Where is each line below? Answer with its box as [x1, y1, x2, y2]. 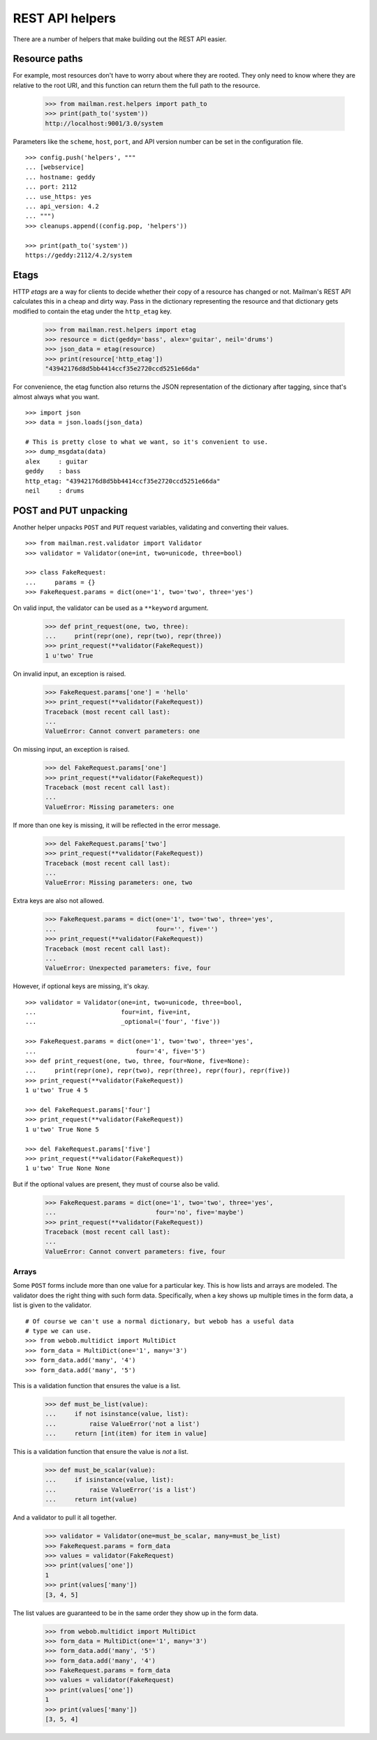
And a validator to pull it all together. [13, 1513, 117, 1522]
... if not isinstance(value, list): [45, 1410, 189, 1418]
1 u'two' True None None [25, 1164, 110, 1173]
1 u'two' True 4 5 [25, 1086, 89, 1094]
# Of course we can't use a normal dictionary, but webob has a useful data [25, 1317, 295, 1325]
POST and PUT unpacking [13, 505, 128, 516]
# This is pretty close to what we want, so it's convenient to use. [25, 438, 269, 446]
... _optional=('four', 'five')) [25, 1018, 221, 1026]
